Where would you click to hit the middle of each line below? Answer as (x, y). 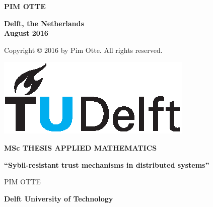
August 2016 (26, 33)
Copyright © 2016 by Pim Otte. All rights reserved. (83, 50)
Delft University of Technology (59, 198)
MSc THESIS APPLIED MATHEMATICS (81, 147)
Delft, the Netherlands (44, 23)
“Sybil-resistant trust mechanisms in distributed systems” (107, 164)
